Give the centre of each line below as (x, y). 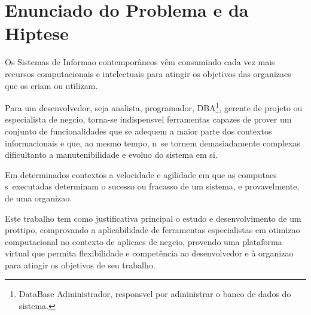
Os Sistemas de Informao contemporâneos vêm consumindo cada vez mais (140, 62)
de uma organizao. (39, 198)
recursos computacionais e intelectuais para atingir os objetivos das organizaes (148, 73)
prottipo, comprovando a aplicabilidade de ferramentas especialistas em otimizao (153, 230)
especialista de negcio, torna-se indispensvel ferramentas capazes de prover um (148, 119)
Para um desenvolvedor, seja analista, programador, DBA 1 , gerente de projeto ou (154, 107)
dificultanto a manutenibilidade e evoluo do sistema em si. (111, 155)
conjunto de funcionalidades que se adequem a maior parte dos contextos (138, 131)
